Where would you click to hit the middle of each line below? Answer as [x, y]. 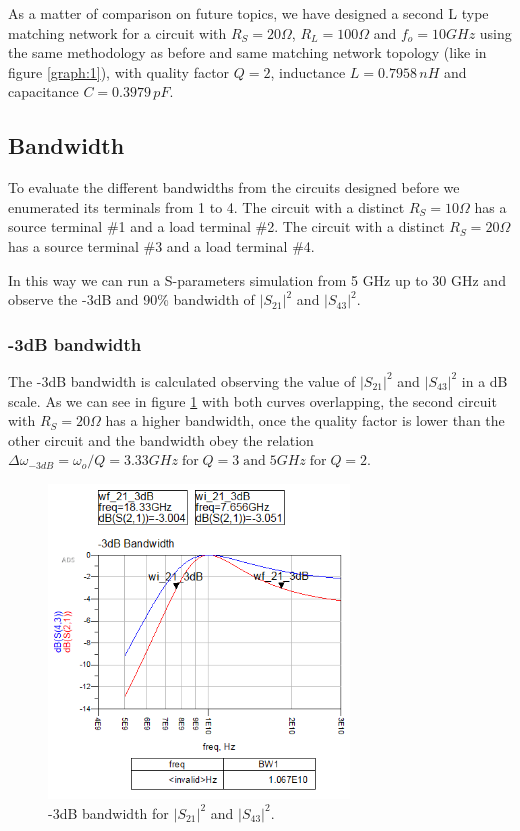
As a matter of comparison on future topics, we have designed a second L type [248, 13]
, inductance [308, 71]
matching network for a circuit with [117, 32]
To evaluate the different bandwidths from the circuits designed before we [234, 187]
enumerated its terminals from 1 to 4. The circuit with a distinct [206, 206]
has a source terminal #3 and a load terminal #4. [161, 245]
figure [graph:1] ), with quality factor [119, 71]
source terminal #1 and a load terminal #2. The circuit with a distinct [226, 226]
